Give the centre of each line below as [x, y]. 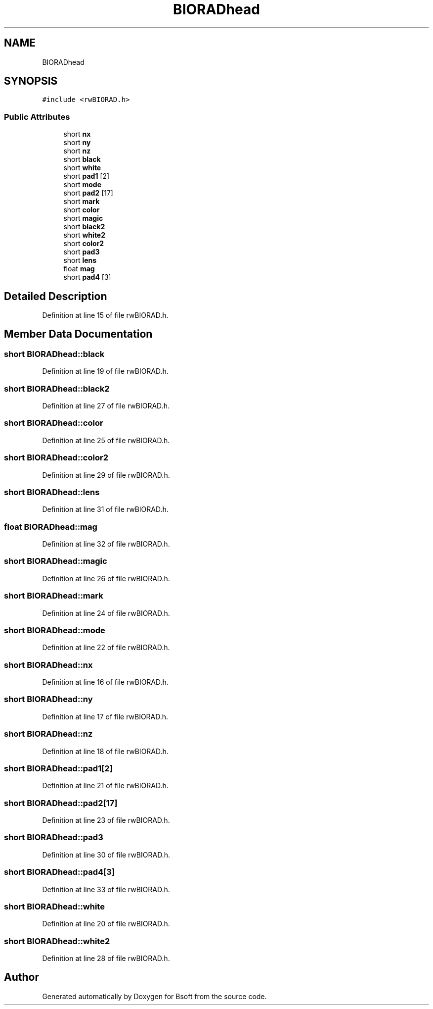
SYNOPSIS [31, 81]
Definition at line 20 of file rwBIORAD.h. [106, 924]
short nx [77, 134]
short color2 [84, 244]
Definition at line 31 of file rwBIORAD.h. [105, 509]
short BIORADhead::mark [54, 596]
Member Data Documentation [78, 334]
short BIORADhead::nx [48, 665]
